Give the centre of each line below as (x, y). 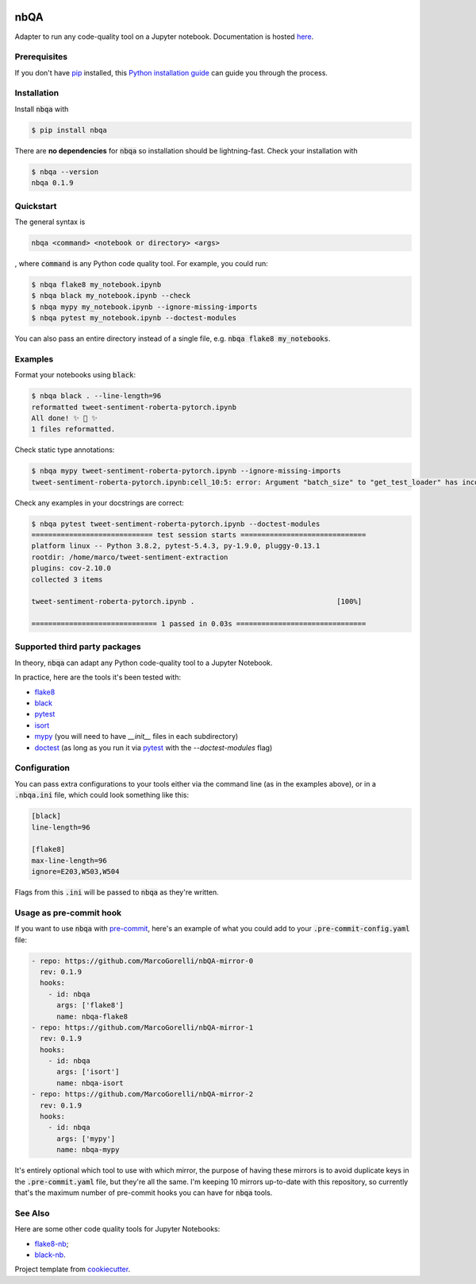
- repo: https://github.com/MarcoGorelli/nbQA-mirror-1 (142, 1027)
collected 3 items (67, 579)
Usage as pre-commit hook (68, 912)
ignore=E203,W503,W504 (75, 872)
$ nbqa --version (65, 172)
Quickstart (36, 206)
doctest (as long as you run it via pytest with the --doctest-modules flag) (154, 748)
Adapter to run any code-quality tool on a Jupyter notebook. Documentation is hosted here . (164, 37)
